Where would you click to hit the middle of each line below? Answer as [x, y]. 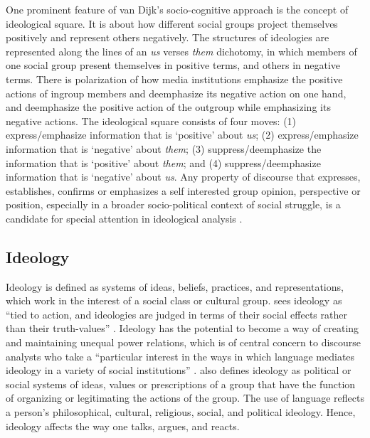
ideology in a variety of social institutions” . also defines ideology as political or [179, 370]
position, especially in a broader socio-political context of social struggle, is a [173, 204]
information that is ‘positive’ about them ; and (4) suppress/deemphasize [163, 162]
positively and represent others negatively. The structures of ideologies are [168, 37]
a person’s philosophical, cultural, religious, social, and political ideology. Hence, [181, 412]
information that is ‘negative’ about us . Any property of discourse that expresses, [183, 177]
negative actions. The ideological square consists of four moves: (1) [151, 121]
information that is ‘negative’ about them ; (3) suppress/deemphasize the [164, 148]
